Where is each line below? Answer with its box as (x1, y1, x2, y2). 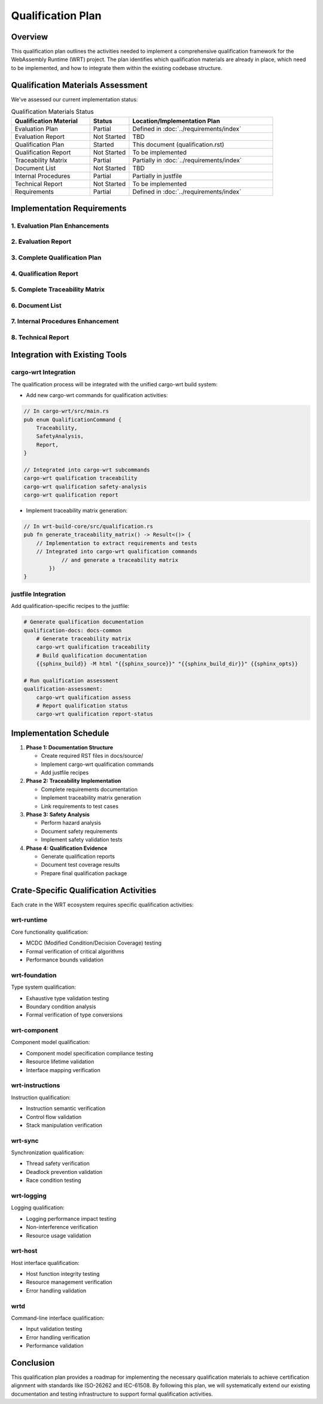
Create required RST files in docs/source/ (41, 752, 144, 760)
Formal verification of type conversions (26, 1011, 123, 1018)
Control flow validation (26, 1113, 82, 1120)
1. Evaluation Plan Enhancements (11, 222, 109, 230)
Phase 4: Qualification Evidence (26, 845, 108, 852)
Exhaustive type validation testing (26, 994, 109, 1001)
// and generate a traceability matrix (61, 556, 179, 563)
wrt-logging (11, 1192, 47, 1200)
